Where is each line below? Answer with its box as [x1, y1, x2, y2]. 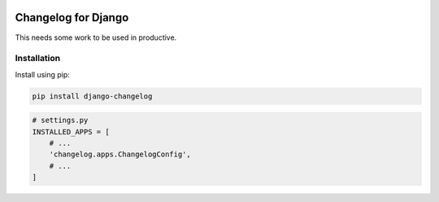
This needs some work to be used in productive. [15, 33, 177, 42]
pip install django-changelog [32, 91, 153, 101]
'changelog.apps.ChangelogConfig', [49, 150, 191, 159]
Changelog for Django [15, 11, 129, 24]
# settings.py [32, 116, 89, 125]
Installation [15, 53, 61, 64]
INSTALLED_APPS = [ [32, 127, 110, 136]
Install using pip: [15, 69, 71, 79]
